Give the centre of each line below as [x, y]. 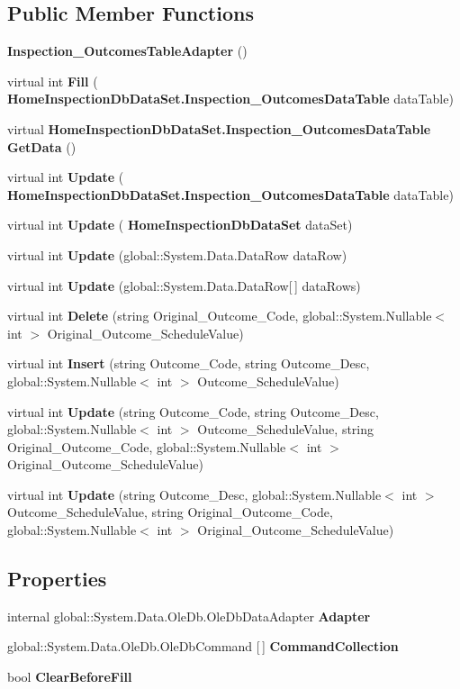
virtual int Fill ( [53, 81]
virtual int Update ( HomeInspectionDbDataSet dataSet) [180, 225]
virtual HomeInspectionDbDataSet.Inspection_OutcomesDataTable [219, 128]
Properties [57, 579]
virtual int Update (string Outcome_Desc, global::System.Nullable [194, 494]
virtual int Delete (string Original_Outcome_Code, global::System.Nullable [220, 316]
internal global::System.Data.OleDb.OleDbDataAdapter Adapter [189, 616]
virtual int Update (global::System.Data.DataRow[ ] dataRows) [184, 285]
